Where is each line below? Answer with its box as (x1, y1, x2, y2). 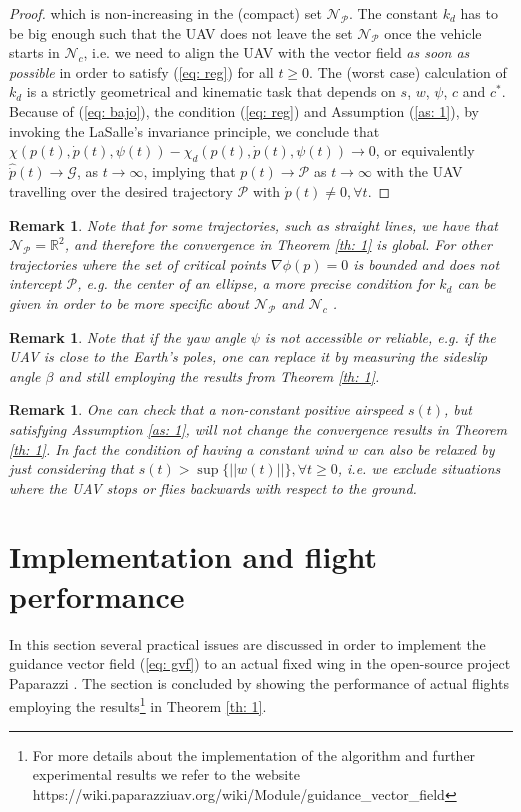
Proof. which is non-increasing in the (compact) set (9, 3, 322, 23)
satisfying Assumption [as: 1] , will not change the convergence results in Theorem (9, 418, 507, 439)
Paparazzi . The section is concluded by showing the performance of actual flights (9, 672, 509, 693)
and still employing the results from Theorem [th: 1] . (58, 365, 380, 386)
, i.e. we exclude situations (337, 458, 501, 479)
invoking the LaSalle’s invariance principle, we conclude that (9, 120, 380, 141)
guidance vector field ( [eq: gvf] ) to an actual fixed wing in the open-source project (9, 653, 511, 674)
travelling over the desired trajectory (9, 180, 233, 201)
